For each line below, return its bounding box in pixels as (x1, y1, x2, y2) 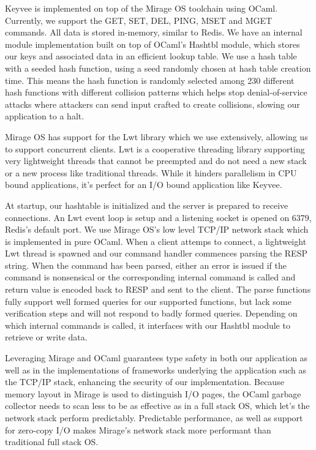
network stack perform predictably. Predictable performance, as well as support (5, 411, 303, 424)
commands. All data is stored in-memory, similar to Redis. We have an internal (5, 26, 303, 39)
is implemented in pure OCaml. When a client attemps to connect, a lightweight (5, 234, 307, 247)
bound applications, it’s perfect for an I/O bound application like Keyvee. (5, 178, 282, 191)
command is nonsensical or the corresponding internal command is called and (5, 271, 296, 283)
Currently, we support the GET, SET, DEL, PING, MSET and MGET (5, 13, 273, 26)
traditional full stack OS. (5, 435, 99, 448)
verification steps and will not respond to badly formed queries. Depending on (5, 307, 298, 320)
